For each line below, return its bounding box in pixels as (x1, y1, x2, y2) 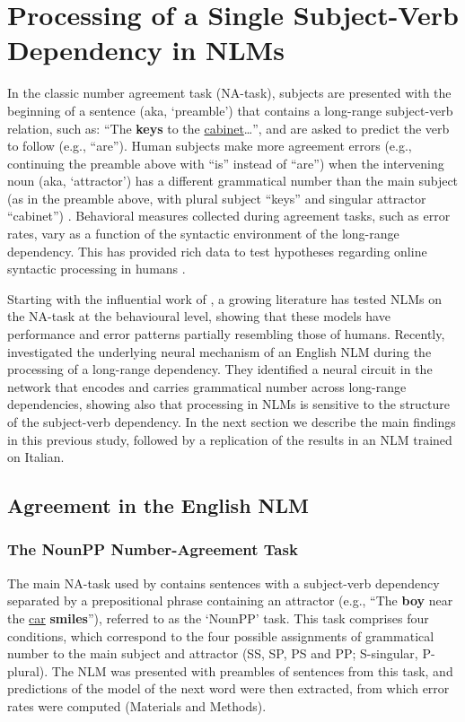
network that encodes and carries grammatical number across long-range (7, 377, 407, 396)
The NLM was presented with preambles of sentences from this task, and (51, 661, 453, 680)
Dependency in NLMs (7, 31, 285, 68)
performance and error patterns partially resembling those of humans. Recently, (7, 325, 445, 344)
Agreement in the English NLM (7, 491, 309, 519)
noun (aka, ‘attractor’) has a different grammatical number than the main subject (7, 171, 459, 190)
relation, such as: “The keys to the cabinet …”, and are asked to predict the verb (7, 118, 450, 137)
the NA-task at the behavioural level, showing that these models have (7, 307, 390, 326)
